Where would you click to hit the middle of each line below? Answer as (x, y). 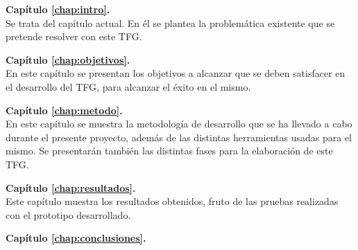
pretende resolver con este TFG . (74, 36)
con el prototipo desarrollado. (68, 214)
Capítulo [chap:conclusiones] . (76, 238)
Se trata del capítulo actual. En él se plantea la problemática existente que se (170, 23)
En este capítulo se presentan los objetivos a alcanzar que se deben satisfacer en (176, 73)
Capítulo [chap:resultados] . (71, 187)
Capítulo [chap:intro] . (58, 9)
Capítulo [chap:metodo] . (64, 110)
